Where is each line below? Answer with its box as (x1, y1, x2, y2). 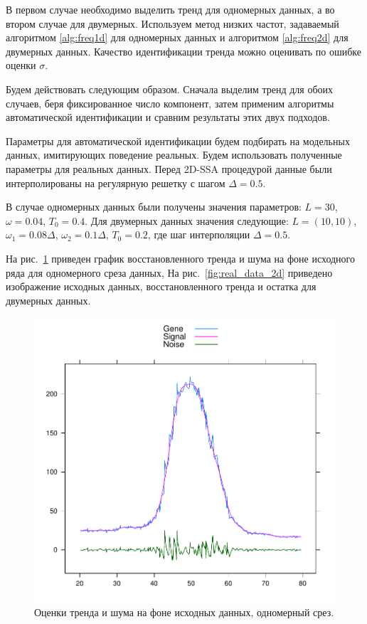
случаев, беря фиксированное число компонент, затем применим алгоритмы (6, 95, 334, 110)
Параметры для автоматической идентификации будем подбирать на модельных (6, 133, 350, 148)
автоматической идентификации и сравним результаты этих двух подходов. (6, 110, 330, 125)
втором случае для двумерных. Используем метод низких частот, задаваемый (6, 16, 339, 31)
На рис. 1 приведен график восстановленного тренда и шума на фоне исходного (6, 250, 356, 265)
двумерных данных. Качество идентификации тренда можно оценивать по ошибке (6, 43, 362, 58)
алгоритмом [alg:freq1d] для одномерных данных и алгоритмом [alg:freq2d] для (6, 30, 349, 45)
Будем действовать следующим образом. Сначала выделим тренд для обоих (6, 81, 334, 96)
